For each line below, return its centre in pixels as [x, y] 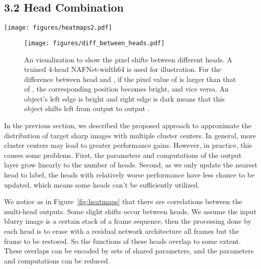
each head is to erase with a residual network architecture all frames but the [122, 231]
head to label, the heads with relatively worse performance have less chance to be [129, 175]
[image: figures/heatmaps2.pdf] [58, 28]
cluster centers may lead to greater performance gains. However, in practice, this [128, 145]
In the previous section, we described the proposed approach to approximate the [128, 125]
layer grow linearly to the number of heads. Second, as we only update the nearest [131, 165]
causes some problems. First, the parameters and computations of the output [123, 155]
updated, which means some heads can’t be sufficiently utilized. [102, 184]
